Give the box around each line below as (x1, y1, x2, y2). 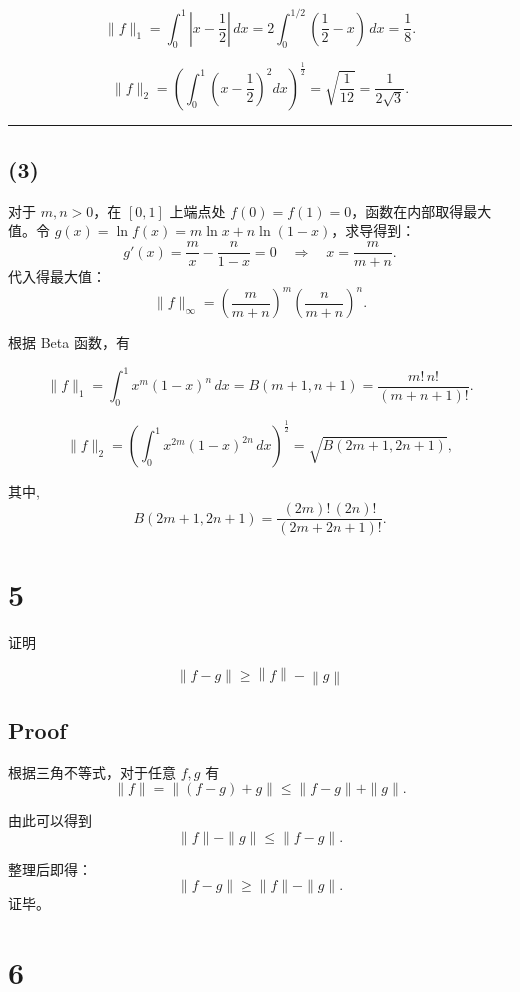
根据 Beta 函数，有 (8, 332, 130, 353)
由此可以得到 (8, 810, 92, 831)
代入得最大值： (8, 266, 106, 287)
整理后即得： (8, 858, 92, 879)
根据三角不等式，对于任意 (8, 761, 176, 782)
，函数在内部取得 (351, 200, 464, 221)
